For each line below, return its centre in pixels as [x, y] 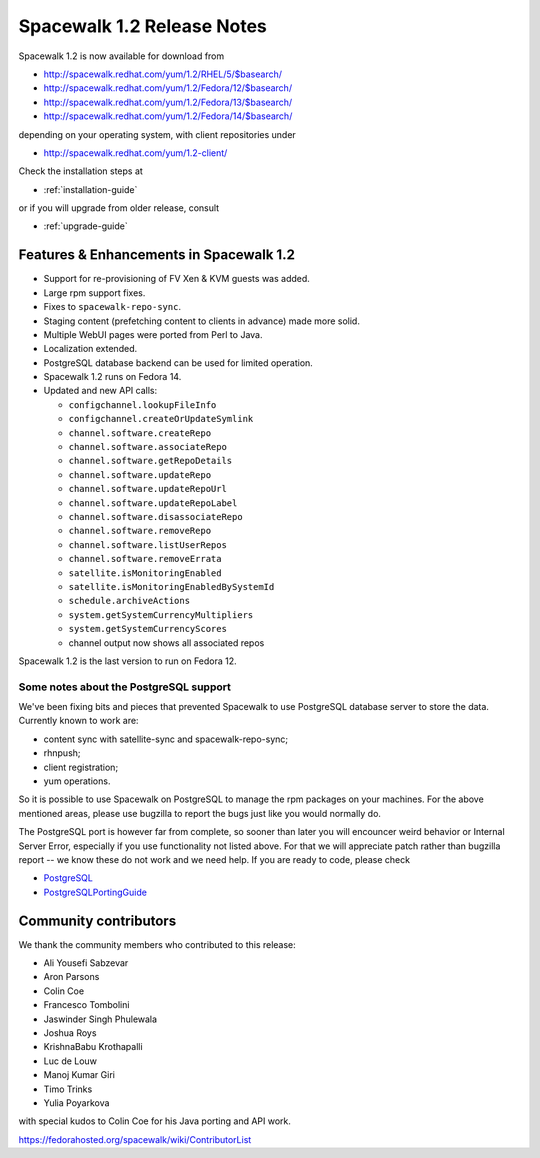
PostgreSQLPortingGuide [95, 892]
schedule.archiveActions [129, 601]
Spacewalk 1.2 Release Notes [142, 26]
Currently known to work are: [78, 721]
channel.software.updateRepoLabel [153, 503]
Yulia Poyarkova [76, 1102]
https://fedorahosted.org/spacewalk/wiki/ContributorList [135, 1139]
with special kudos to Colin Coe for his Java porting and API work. [155, 1121]
